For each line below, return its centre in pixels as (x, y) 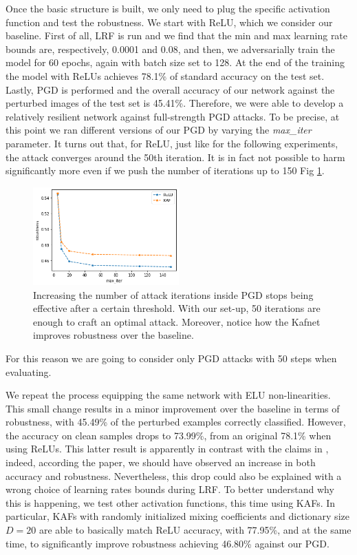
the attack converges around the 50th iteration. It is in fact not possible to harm (175, 157)
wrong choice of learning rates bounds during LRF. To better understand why (170, 489)
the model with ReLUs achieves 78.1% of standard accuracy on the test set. (165, 75)
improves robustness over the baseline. (113, 335)
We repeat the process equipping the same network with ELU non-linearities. (168, 395)
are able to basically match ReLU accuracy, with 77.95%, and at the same (195, 530)
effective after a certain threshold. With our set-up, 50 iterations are (177, 308)
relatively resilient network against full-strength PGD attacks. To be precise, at (173, 116)
